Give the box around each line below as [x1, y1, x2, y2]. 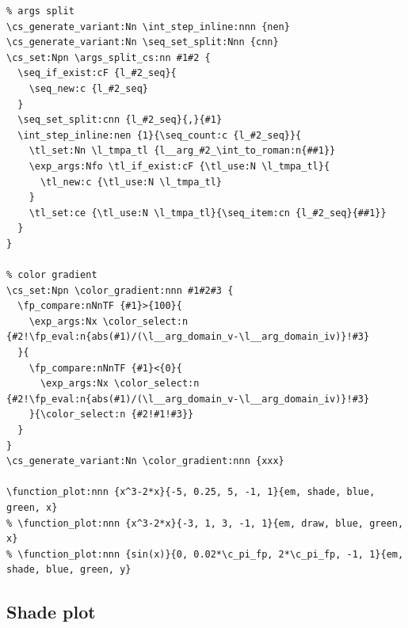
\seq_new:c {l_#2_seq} [29, 82, 148, 94]
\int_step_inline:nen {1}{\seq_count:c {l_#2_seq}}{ [17, 129, 302, 141]
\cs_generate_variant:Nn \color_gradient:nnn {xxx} [6, 455, 284, 467]
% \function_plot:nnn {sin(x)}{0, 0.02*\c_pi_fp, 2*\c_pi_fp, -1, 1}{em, [6, 548, 404, 560]
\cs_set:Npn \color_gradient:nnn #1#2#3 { [6, 284, 234, 296]
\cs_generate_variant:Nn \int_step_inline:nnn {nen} [6, 21, 290, 32]
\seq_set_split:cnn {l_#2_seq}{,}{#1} [17, 114, 223, 126]
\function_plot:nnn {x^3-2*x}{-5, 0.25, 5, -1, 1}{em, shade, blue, [6, 486, 376, 498]
